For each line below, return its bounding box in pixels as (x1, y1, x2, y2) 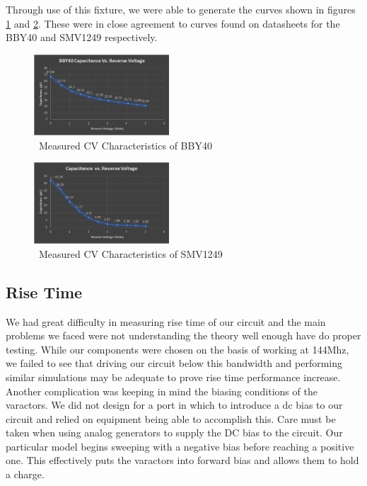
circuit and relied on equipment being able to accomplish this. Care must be (6, 411, 336, 426)
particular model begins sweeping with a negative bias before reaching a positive (6, 439, 354, 453)
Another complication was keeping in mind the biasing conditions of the (6, 383, 318, 398)
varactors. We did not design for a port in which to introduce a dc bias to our (6, 397, 343, 412)
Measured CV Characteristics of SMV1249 (38, 246, 223, 261)
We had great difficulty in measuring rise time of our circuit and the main (6, 314, 326, 329)
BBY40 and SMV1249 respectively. (6, 30, 158, 45)
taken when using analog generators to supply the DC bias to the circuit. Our (6, 425, 343, 440)
